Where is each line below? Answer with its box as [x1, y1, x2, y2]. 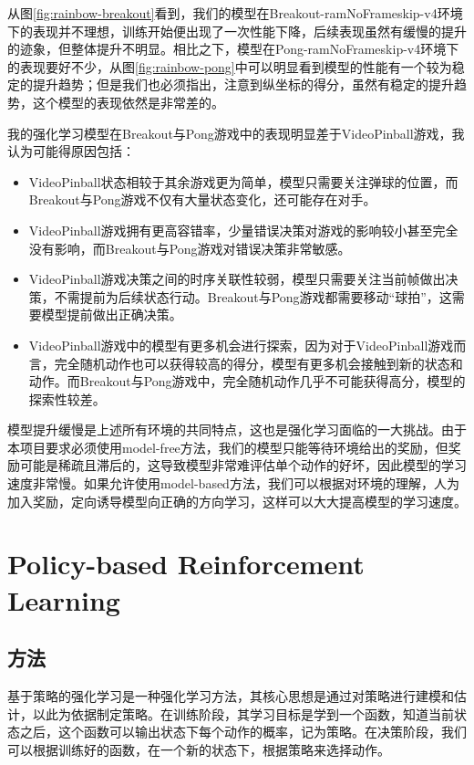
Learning [7, 581, 120, 618]
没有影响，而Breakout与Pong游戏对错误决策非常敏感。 [28, 238, 351, 257]
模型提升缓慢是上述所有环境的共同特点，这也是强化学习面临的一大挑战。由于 [7, 420, 467, 439]
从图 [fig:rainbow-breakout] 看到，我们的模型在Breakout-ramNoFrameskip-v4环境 [7, 4, 463, 22]
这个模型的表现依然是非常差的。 [32, 92, 224, 111]
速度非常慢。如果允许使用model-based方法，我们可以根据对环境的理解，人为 [7, 474, 459, 493]
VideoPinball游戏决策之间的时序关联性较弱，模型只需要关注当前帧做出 [28, 269, 446, 288]
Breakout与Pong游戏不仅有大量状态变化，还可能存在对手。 [28, 190, 376, 209]
